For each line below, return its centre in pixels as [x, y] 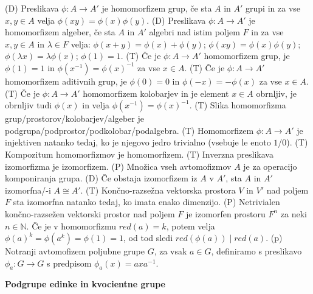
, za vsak [170, 251]
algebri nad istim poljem [194, 32]
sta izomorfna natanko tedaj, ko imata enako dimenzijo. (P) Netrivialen [146, 202]
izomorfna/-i [28, 190]
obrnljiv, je [277, 93]
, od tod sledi [148, 238]
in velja [96, 105]
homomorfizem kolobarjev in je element [156, 93]
